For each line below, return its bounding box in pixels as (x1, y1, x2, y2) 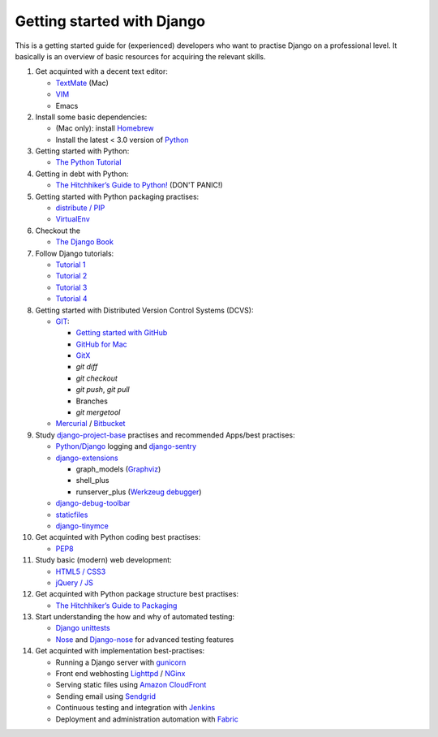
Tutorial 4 (55, 294, 88, 304)
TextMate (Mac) (55, 78, 109, 88)
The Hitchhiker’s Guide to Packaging (55, 601, 178, 610)
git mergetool (75, 407, 121, 417)
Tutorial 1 (55, 260, 86, 269)
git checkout (75, 373, 118, 383)
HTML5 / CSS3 (55, 567, 106, 576)
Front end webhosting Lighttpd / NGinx (55, 669, 186, 679)
